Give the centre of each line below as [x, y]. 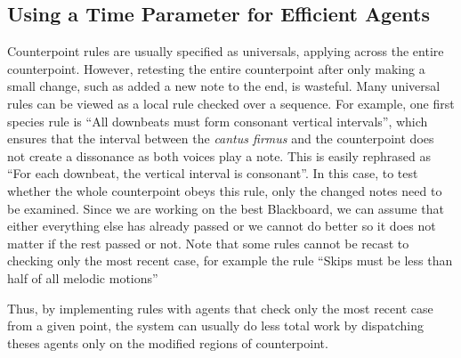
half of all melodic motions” [83, 277]
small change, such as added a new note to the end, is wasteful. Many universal [224, 86]
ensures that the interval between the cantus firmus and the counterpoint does [221, 138]
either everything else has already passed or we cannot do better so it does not [222, 226]
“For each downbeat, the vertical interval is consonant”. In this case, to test [213, 173]
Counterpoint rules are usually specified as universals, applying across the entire [226, 51]
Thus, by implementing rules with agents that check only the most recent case [220, 308]
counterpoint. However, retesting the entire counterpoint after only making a [216, 68]
